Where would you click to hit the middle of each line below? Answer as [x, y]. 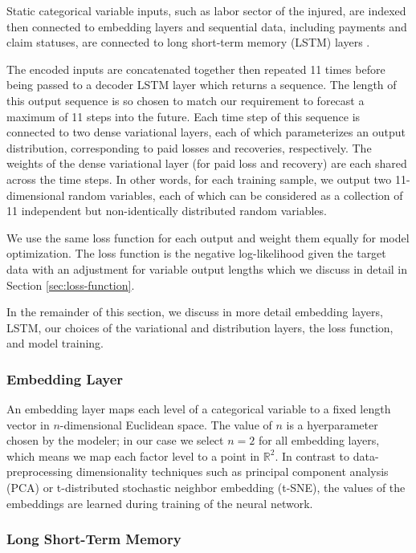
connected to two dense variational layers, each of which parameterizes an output [206, 132]
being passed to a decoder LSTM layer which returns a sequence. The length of [202, 85]
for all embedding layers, [319, 440]
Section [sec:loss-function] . [71, 285]
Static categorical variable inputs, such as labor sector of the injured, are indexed [206, 10]
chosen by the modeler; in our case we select [115, 440]
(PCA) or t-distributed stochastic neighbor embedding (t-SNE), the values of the [206, 488]
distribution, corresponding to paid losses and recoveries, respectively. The [189, 147]
